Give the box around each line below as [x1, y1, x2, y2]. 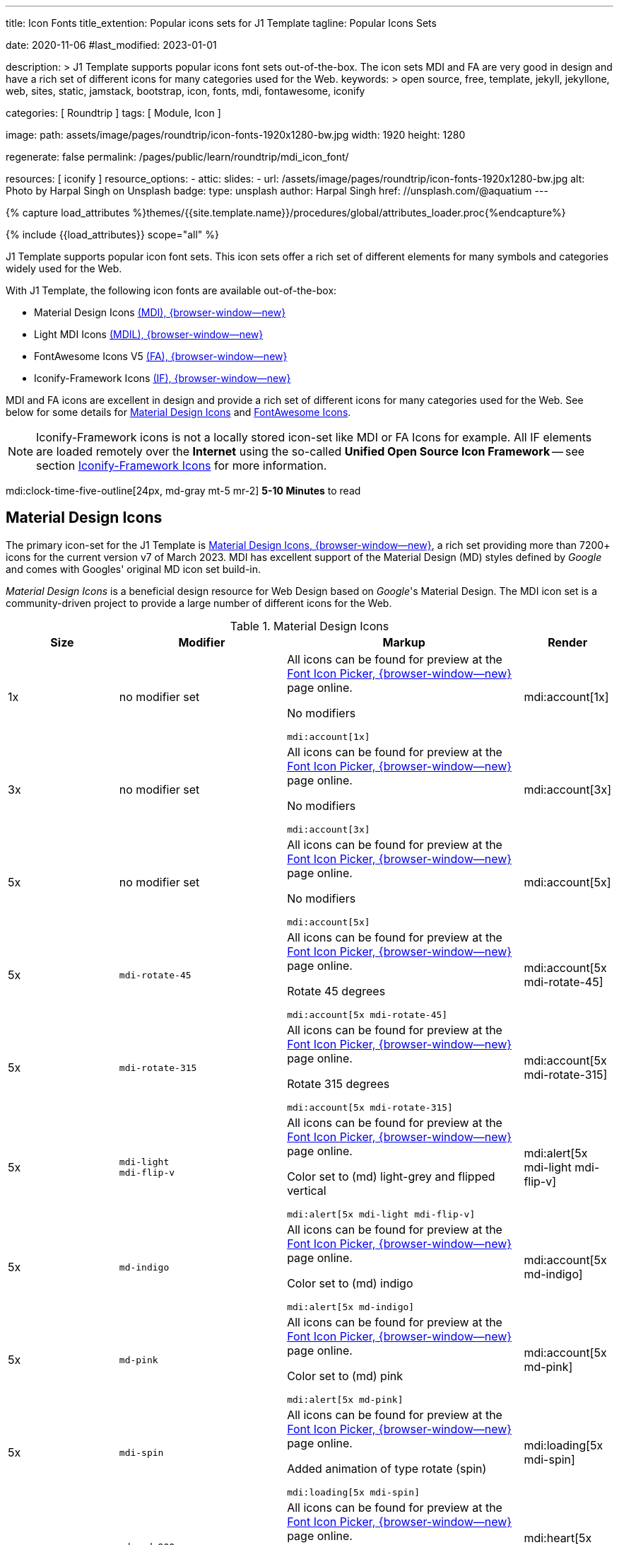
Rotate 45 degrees [287, 983, 386, 998]
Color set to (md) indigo [287, 1275, 413, 1290]
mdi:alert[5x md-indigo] [287, 1301, 415, 1312]
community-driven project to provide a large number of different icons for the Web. [6, 596, 392, 609]
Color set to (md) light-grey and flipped [287, 1169, 495, 1184]
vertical [287, 1183, 326, 1198]
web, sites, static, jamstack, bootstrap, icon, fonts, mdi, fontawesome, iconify [6, 85, 365, 97]
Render [548, 635, 588, 649]
